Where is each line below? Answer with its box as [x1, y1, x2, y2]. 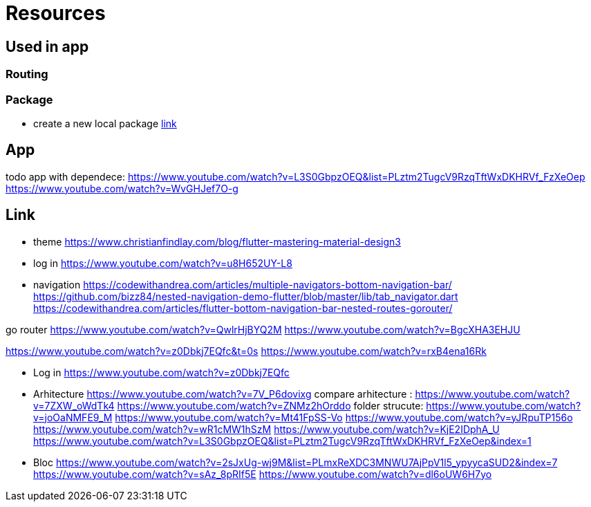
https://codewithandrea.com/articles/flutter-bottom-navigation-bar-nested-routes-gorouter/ [33, 302, 453, 314]
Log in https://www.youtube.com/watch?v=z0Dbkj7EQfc [33, 366, 290, 378]
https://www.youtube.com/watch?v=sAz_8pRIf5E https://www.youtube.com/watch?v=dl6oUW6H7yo [33, 468, 492, 480]
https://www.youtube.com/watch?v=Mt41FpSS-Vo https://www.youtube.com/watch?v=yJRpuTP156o [115, 411, 573, 423]
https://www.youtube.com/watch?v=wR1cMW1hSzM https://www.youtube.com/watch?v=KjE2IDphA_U [33, 423, 500, 435]
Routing [6, 67, 48, 82]
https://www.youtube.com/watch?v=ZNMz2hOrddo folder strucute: [117, 399, 424, 412]
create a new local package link [33, 117, 177, 129]
